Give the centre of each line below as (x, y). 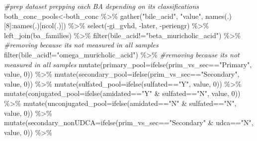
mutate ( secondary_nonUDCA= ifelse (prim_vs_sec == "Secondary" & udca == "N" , (129, 122)
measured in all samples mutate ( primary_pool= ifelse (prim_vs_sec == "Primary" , (128, 64)
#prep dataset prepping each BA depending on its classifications (102, 6)
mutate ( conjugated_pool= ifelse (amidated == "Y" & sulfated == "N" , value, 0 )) (122, 93)
